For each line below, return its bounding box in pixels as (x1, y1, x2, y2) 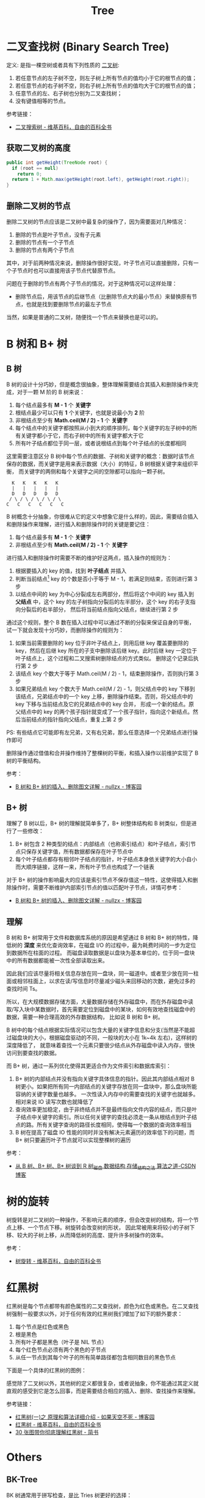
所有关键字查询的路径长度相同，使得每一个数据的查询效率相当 (36, 1121, 192, 1128)
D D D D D (12, 490, 59, 497)
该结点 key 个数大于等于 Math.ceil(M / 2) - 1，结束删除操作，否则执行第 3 (15, 670, 199, 677)
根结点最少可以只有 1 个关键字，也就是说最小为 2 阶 (15, 409, 145, 416)
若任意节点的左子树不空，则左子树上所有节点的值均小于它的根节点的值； (15, 74, 197, 81)
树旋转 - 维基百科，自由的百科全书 (15, 1257, 102, 1265)
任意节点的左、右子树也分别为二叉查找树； (15, 89, 123, 97)
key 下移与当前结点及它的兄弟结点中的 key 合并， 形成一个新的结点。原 (15, 700, 194, 708)
